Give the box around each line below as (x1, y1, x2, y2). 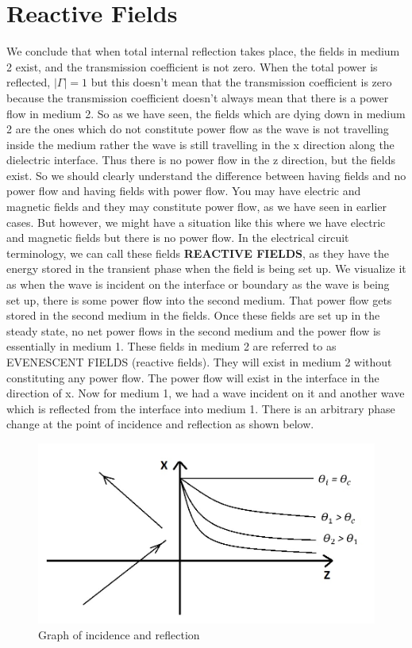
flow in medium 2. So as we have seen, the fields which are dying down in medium (6, 105, 406, 121)
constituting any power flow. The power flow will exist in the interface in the (6, 369, 379, 385)
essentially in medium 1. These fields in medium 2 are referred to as (6, 338, 337, 355)
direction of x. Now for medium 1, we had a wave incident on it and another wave (6, 385, 405, 401)
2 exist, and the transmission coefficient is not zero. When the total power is (6, 58, 378, 75)
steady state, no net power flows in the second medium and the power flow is (6, 322, 381, 339)
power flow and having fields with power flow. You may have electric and (6, 182, 361, 199)
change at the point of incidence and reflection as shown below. (6, 416, 314, 432)
